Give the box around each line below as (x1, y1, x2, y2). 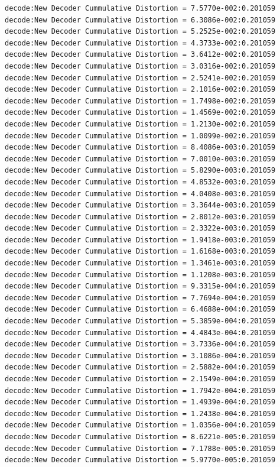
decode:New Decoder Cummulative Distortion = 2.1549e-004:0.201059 (5, 375, 276, 383)
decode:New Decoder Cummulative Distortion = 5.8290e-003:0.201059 (5, 166, 276, 175)
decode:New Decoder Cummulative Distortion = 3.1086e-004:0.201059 (5, 351, 276, 360)
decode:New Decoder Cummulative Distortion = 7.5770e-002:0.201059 (5, 4, 276, 12)
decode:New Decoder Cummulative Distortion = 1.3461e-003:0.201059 (5, 259, 276, 268)
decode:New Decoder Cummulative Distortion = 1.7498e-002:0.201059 (5, 96, 276, 105)
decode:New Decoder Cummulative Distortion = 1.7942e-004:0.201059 (5, 386, 276, 395)
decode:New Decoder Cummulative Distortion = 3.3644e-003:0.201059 (5, 201, 276, 210)
